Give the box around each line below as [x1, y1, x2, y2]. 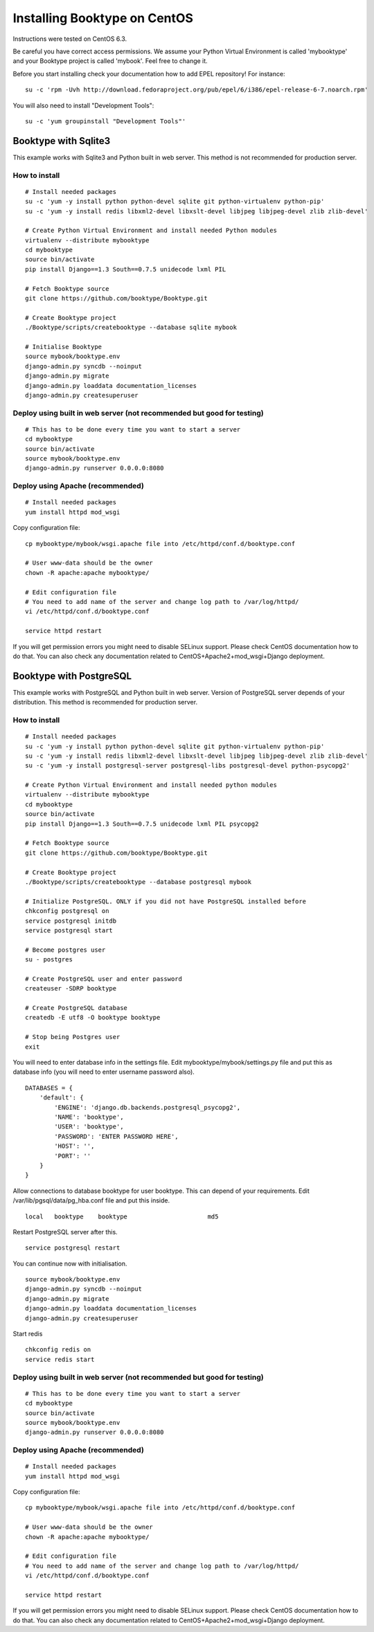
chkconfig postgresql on [25, 907, 109, 915]
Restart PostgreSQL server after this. [12, 1227, 118, 1236]
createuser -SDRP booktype [25, 984, 117, 993]
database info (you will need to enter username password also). [12, 1067, 195, 1076]
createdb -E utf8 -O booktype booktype [25, 1013, 161, 1022]
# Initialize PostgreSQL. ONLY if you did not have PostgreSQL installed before [25, 897, 307, 905]
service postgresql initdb [25, 916, 117, 925]
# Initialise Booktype [25, 343, 103, 351]
